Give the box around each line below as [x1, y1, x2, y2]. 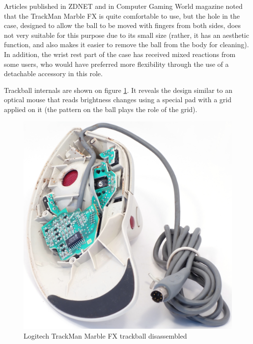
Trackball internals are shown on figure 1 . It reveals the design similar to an [4, 85, 232, 95]
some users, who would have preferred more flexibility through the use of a [4, 58, 229, 69]
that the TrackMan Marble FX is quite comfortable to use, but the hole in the [4, 10, 240, 21]
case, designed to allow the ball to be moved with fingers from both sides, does [4, 20, 241, 30]
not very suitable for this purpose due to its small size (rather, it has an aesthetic [4, 29, 249, 40]
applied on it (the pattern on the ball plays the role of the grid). [4, 104, 197, 114]
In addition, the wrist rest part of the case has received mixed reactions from [4, 49, 236, 59]
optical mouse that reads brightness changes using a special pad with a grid [4, 94, 232, 105]
